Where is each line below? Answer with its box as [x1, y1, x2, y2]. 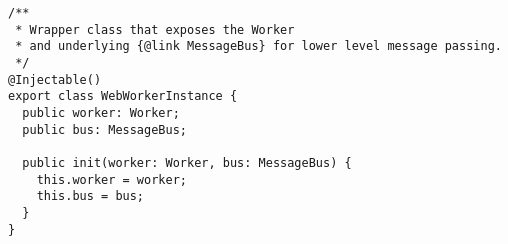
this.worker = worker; [36, 172, 187, 187]
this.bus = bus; [36, 189, 145, 204]
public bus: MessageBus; [22, 122, 187, 137]
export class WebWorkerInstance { [8, 89, 238, 104]
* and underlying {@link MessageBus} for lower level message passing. [15, 39, 502, 54]
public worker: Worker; [22, 105, 180, 120]
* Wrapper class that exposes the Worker [15, 22, 295, 37]
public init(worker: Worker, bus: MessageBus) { [22, 155, 352, 170]
